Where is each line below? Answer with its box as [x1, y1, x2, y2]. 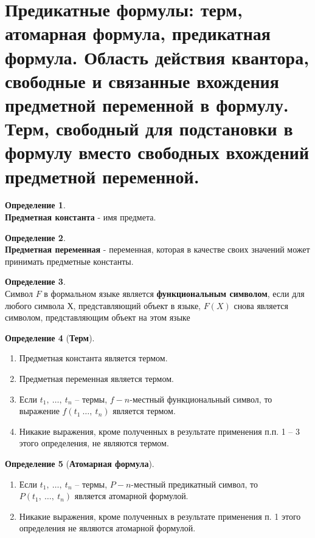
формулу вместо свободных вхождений [5, 140, 310, 165]
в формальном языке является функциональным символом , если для [44, 287, 305, 299]
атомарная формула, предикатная [5, 21, 271, 46]
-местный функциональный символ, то [130, 392, 272, 405]
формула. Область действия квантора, [5, 44, 310, 69]
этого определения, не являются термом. [19, 437, 169, 449]
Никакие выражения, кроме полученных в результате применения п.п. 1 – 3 [19, 424, 300, 437]
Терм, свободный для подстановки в [5, 116, 293, 141]
